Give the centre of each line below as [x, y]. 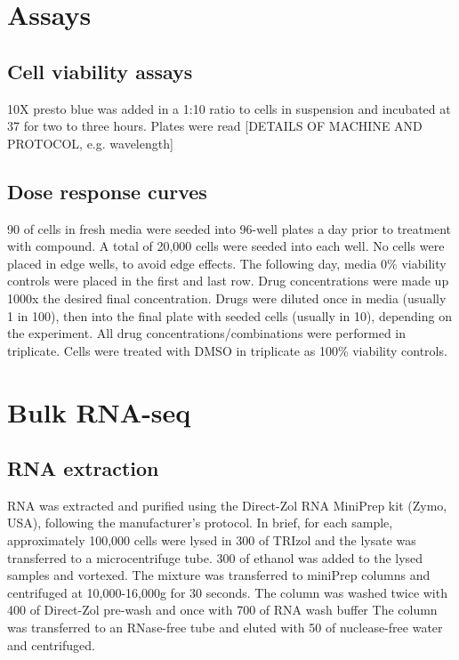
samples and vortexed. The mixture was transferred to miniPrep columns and [219, 575]
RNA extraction [83, 468]
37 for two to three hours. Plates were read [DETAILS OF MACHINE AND [215, 126]
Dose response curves [107, 191]
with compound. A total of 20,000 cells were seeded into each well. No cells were [226, 246]
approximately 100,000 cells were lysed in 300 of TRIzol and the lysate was [212, 540]
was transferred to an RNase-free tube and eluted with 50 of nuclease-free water [225, 628]
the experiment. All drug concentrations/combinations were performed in [207, 333]
